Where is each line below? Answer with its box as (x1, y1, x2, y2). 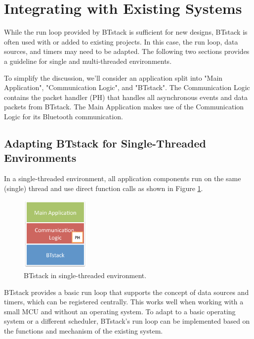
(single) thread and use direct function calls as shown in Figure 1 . (4, 183, 203, 193)
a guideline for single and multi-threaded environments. (4, 55, 172, 66)
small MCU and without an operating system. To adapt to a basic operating (4, 306, 236, 316)
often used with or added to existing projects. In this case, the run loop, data (4, 36, 238, 47)
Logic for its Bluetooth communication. (4, 111, 123, 121)
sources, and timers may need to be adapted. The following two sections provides (4, 46, 250, 56)
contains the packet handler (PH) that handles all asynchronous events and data (4, 92, 248, 102)
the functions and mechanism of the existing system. (4, 325, 163, 336)
